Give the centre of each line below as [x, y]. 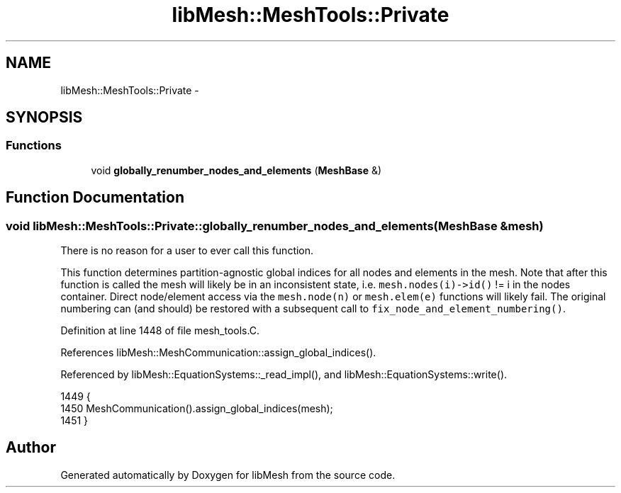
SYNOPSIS [44, 118]
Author [31, 448]
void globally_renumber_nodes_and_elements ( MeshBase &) [236, 170]
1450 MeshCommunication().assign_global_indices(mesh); [197, 409]
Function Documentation [95, 198]
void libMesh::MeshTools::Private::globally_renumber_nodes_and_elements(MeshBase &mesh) [275, 226]
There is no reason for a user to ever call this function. [187, 251]
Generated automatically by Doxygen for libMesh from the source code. [228, 475]
